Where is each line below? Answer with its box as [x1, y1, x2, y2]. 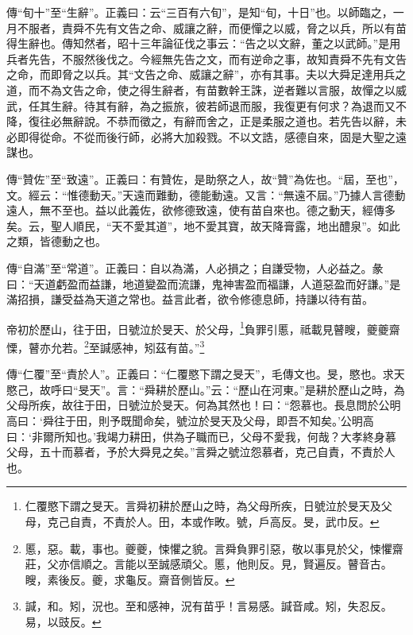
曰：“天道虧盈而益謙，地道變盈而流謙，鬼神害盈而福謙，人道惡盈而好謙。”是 [6, 275, 401, 292]
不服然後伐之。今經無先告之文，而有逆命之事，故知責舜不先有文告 [61, 50, 407, 67]
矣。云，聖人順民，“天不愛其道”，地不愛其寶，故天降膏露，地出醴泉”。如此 [6, 217, 400, 234]
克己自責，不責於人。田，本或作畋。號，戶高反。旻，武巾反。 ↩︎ [47, 513, 380, 529]
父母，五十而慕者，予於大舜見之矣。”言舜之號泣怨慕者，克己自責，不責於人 [6, 443, 396, 460]
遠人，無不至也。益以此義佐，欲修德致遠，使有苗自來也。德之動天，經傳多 [6, 202, 396, 219]
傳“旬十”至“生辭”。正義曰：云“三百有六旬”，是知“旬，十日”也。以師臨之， [6, 4, 393, 20]
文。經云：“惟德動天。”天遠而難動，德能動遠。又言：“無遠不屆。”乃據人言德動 [6, 186, 406, 203]
